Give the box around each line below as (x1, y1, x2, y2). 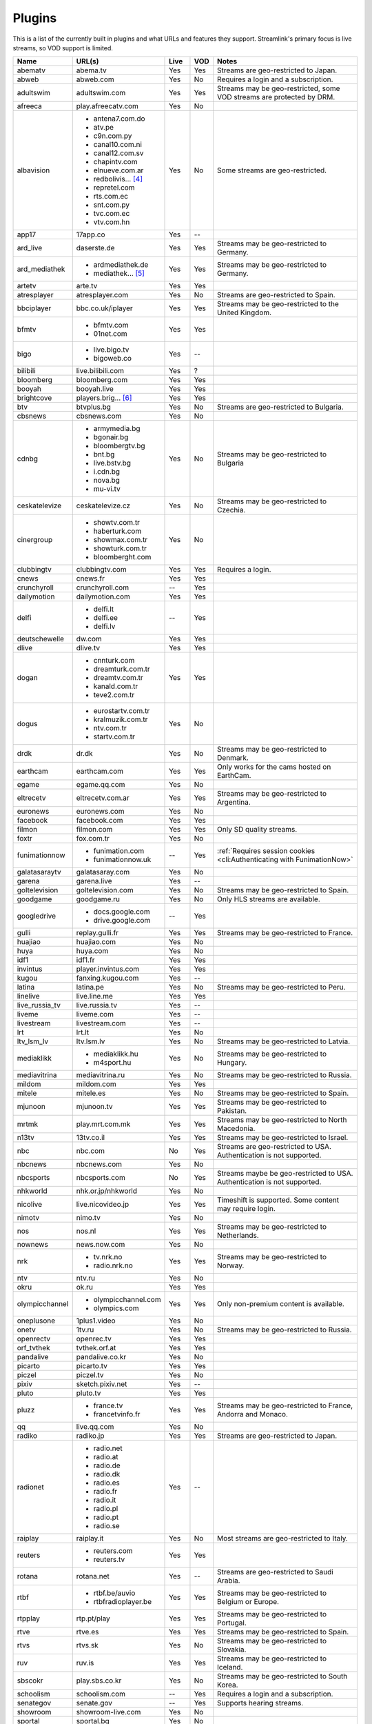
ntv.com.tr (93, 723, 127, 733)
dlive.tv (76, 643, 100, 653)
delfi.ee (93, 613, 118, 623)
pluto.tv (76, 1388, 101, 1398)
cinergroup (17, 535, 53, 545)
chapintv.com (93, 157, 138, 167)
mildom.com (76, 1079, 116, 1089)
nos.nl (76, 1226, 96, 1236)
